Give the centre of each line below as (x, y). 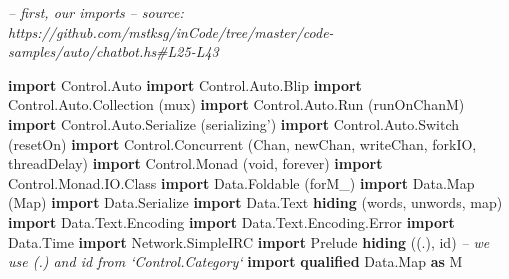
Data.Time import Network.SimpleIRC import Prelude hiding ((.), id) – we (249, 241)
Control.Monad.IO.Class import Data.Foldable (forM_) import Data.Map (241, 182)
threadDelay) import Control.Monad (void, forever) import (195, 163)
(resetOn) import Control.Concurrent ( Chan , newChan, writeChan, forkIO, (242, 143)
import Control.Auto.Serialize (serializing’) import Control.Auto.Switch (234, 123)
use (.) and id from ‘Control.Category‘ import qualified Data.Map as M (235, 261)
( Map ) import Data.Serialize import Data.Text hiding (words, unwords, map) (255, 202)
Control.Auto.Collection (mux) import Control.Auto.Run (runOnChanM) (236, 104)
